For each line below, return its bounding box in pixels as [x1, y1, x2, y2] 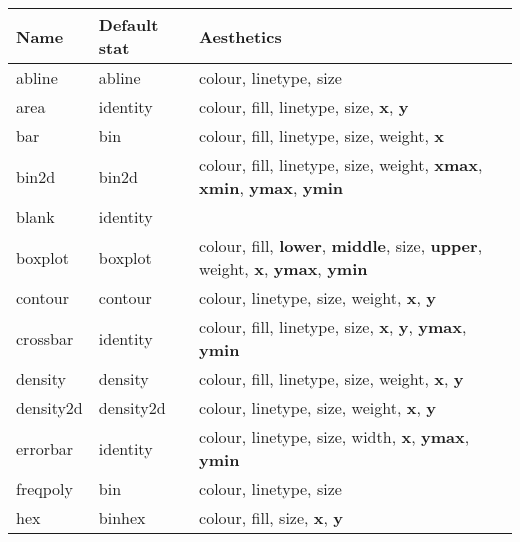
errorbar [16, 436, 74, 460]
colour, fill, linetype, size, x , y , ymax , [199, 315, 467, 338]
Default [98, 13, 159, 36]
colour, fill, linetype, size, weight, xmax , [199, 153, 483, 176]
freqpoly [16, 477, 73, 500]
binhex [98, 506, 146, 529]
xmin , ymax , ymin [199, 176, 344, 199]
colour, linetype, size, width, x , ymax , [199, 425, 470, 448]
